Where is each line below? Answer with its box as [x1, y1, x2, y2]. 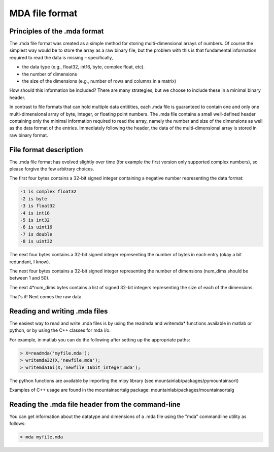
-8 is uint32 [20, 238, 53, 245]
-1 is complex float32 [20, 189, 77, 195]
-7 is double [20, 231, 53, 237]
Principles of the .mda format [9, 27, 104, 36]
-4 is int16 [20, 210, 50, 216]
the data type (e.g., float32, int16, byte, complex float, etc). [22, 64, 145, 70]
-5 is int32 [20, 217, 50, 223]
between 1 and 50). [9, 275, 50, 281]
